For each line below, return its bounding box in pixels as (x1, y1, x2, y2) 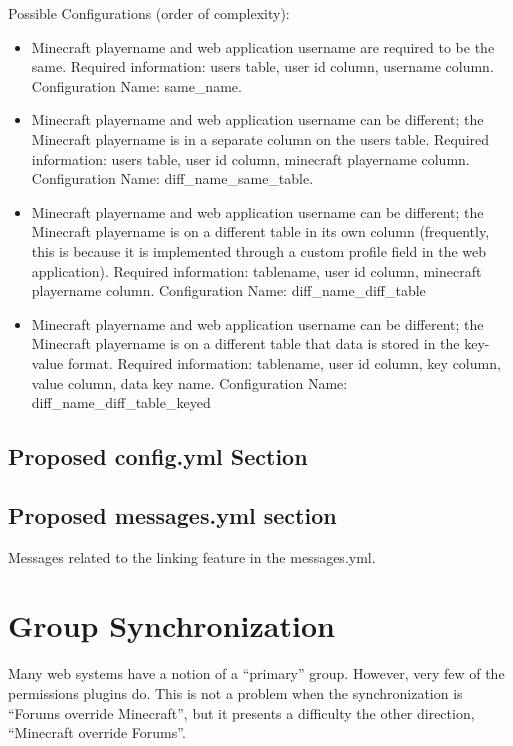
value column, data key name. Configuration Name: (31, 372, 348, 393)
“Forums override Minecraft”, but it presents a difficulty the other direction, (8, 702, 475, 723)
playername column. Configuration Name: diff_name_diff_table (31, 280, 426, 301)
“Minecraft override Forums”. (8, 722, 186, 743)
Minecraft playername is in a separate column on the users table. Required (31, 128, 490, 149)
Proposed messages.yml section (8, 499, 337, 530)
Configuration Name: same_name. (31, 75, 242, 96)
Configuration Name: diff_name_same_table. (31, 168, 314, 189)
